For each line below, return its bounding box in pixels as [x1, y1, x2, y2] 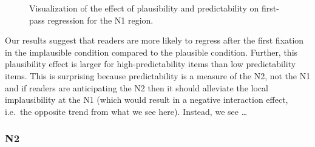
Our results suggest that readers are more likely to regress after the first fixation [5, 34, 304, 47]
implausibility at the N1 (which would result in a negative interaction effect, [5, 93, 288, 106]
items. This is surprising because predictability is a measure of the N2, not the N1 [5, 69, 311, 82]
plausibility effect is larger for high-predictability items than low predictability [5, 57, 296, 70]
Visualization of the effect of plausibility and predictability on [29, 2, 259, 14]
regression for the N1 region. [47, 13, 154, 26]
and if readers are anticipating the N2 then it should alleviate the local [5, 81, 268, 94]
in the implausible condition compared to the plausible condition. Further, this [5, 45, 298, 58]
